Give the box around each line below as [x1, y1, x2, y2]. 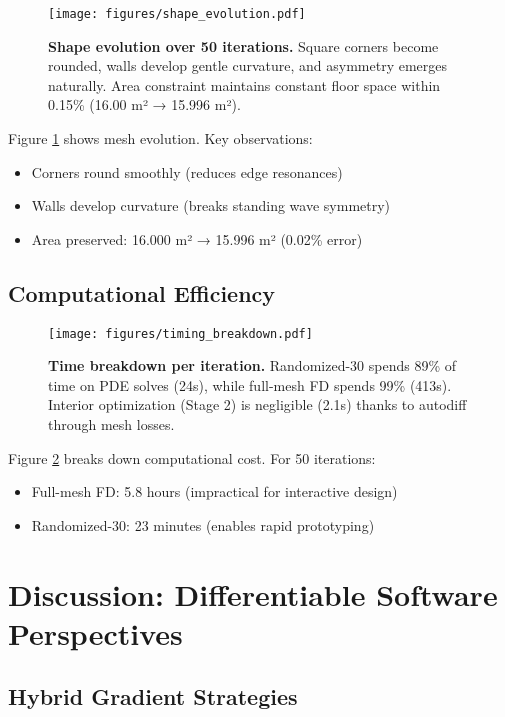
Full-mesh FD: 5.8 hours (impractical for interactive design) [31, 481, 398, 502]
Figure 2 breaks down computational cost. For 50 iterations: [8, 447, 376, 468]
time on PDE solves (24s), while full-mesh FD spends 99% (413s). [48, 374, 452, 395]
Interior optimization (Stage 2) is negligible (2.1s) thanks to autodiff [48, 394, 467, 415]
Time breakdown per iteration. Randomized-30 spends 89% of [48, 355, 457, 376]
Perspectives [8, 612, 183, 653]
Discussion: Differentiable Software [8, 573, 498, 614]
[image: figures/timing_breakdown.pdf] [48, 326, 313, 341]
